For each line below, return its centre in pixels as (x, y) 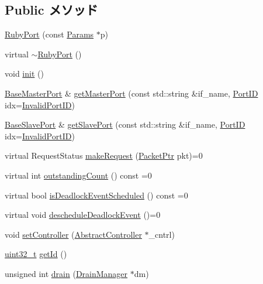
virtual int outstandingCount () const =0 (78, 175)
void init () (24, 73)
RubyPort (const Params (49, 34)
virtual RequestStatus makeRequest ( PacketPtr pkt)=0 (104, 155)
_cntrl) (162, 234)
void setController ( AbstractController (73, 234)
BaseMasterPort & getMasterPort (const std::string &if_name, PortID (131, 93)
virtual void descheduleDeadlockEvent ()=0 (83, 215)
